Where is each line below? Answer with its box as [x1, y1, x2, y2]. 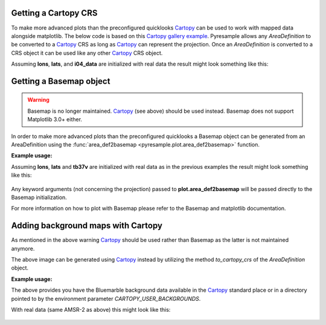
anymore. [11, 245, 35, 252]
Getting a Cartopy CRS [11, 8, 98, 18]
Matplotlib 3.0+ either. [27, 116, 83, 123]
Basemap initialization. [11, 194, 68, 201]
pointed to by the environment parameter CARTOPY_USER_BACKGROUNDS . [11, 295, 201, 302]
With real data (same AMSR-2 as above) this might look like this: [11, 306, 171, 314]
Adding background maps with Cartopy [11, 221, 163, 231]
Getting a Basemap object [11, 76, 110, 86]
